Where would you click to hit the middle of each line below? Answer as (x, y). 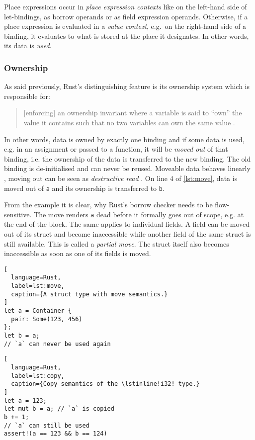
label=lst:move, (38, 286)
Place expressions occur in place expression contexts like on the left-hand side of (126, 6)
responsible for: (27, 96)
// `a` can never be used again (57, 344)
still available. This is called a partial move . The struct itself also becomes (117, 243)
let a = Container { (38, 311)
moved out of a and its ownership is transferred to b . (84, 188)
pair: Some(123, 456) (47, 319)
